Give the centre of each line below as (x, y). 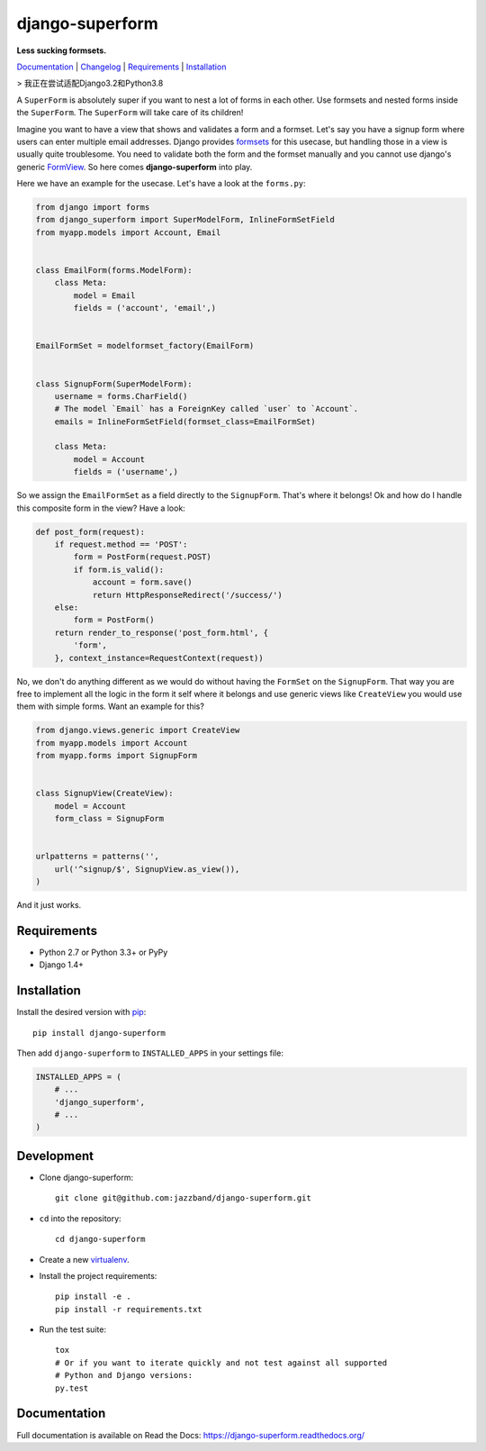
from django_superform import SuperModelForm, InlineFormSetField (185, 220)
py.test (72, 1388)
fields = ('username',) (126, 472)
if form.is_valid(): (119, 569)
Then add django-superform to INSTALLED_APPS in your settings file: (150, 1053)
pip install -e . (93, 1297)
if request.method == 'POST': (121, 544)
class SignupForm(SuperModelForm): (114, 384)
